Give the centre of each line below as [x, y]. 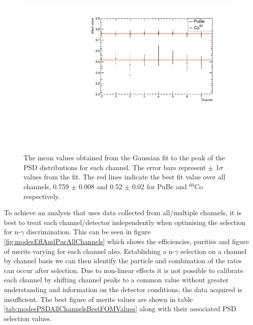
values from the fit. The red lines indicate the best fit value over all [125, 177]
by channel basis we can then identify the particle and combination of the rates [123, 261]
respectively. [42, 196]
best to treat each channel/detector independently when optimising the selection [125, 222]
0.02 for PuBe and [160, 187]
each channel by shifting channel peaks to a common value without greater [116, 280]
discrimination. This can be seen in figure [89, 232]
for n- [12, 232]
